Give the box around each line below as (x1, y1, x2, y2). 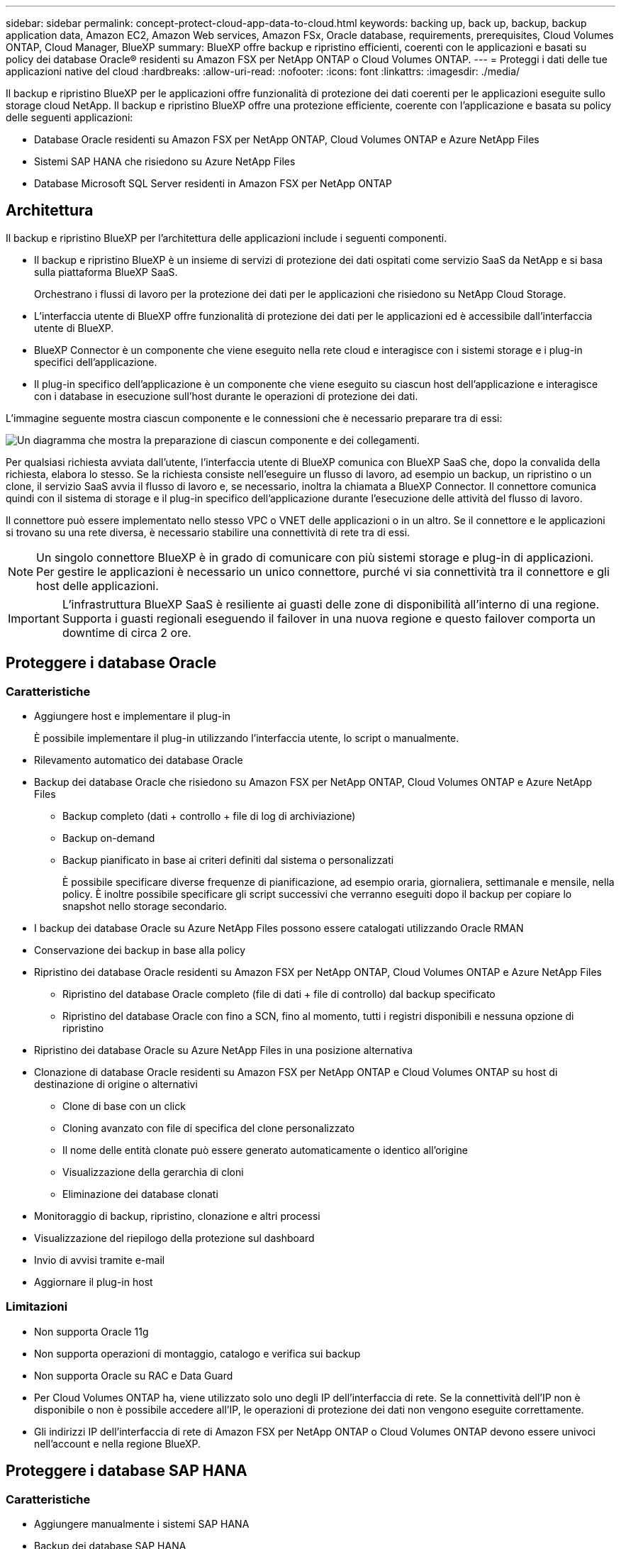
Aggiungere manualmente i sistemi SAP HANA (34, 1518, 250, 1531)
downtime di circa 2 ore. (62, 625, 191, 640)
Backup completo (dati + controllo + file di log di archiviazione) (62, 810, 356, 823)
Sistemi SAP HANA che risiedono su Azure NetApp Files (34, 155, 296, 167)
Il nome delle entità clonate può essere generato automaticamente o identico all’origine (62, 1144, 468, 1157)
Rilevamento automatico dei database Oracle (34, 754, 243, 767)
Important (8, 611, 60, 626)
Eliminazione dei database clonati (62, 1188, 218, 1201)
